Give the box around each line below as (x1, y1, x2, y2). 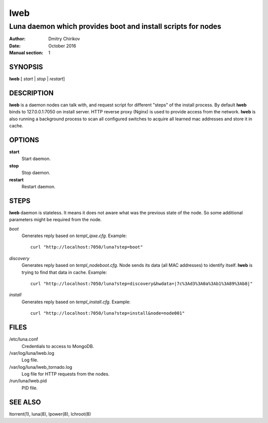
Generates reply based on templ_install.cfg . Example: (21, 299, 131, 305)
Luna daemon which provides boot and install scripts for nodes (9, 22, 221, 31)
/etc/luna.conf (9, 336, 38, 342)
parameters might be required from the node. (9, 217, 102, 223)
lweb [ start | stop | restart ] (9, 76, 65, 82)
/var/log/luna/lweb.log (9, 350, 55, 356)
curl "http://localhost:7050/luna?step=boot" (30, 244, 143, 250)
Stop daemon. (21, 169, 51, 176)
